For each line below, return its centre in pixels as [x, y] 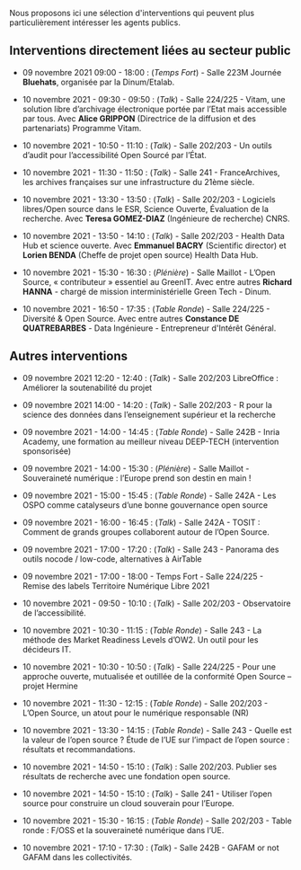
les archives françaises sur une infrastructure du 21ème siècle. [138, 182]
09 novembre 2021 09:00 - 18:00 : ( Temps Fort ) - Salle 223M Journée [152, 72]
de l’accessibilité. [54, 613]
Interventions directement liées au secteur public [150, 51]
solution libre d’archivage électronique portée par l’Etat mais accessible [155, 109]
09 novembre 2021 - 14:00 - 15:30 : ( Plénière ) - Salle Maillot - [136, 468]
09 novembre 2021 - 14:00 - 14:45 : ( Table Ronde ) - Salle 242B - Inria [151, 431]
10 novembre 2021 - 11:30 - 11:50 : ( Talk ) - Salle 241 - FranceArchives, [151, 172]
